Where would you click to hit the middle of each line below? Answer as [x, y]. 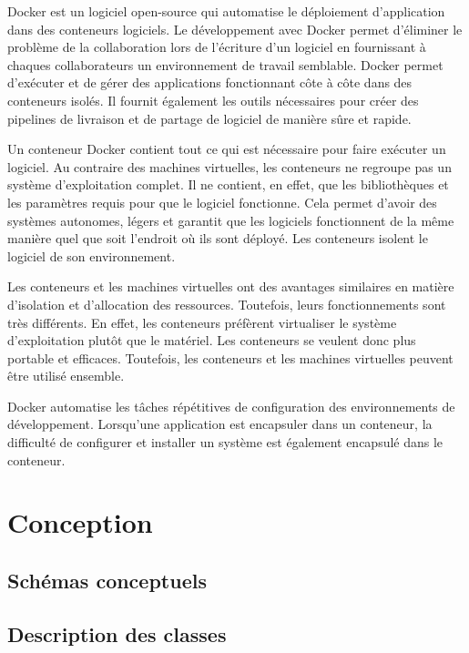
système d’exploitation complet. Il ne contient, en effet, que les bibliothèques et [228, 184]
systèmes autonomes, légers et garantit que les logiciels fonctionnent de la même [231, 220]
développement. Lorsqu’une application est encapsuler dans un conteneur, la [220, 424]
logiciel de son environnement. [92, 255]
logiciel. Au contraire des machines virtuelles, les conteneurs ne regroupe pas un [229, 166]
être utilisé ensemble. [66, 376]
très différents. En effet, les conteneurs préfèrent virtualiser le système [202, 322]
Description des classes [117, 633]
